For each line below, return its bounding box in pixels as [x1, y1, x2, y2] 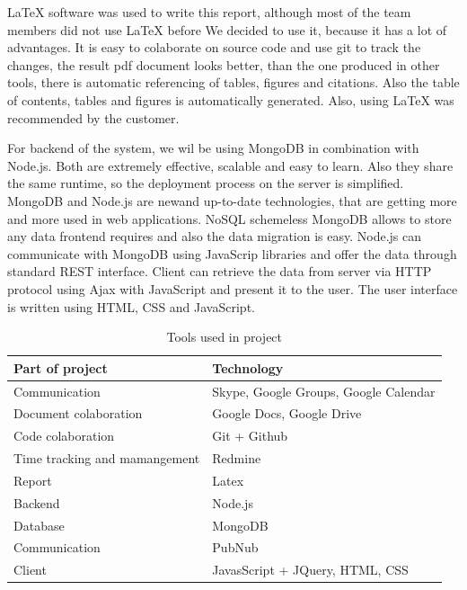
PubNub [212, 538, 259, 557]
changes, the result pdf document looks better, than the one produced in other [7, 55, 440, 74]
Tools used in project [166, 327, 283, 346]
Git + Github [212, 426, 288, 445]
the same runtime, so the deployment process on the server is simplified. [7, 174, 404, 192]
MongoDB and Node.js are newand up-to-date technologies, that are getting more [7, 191, 457, 210]
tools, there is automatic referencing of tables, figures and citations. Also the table [7, 73, 460, 92]
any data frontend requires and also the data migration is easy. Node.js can [7, 227, 422, 246]
